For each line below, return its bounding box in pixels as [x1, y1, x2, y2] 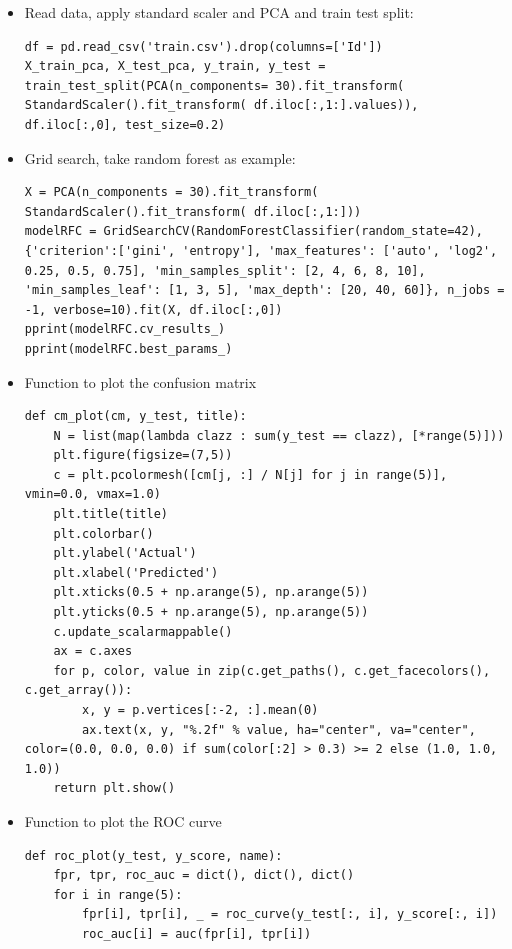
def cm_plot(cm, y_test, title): [24, 409, 247, 424]
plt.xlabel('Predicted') [53, 565, 219, 580]
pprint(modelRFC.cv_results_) [24, 322, 226, 337]
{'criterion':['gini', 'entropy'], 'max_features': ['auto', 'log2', [24, 243, 498, 258]
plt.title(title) [53, 507, 168, 522]
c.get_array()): [24, 683, 133, 698]
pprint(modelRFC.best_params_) [24, 341, 233, 356]
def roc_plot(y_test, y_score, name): [24, 848, 283, 863]
